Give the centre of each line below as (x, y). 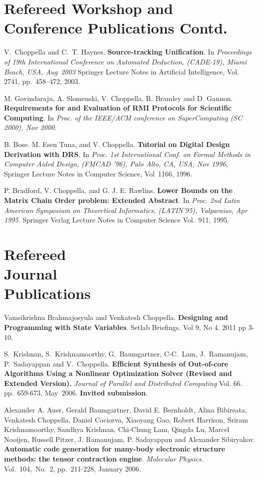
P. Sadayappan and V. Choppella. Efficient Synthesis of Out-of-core (116, 363)
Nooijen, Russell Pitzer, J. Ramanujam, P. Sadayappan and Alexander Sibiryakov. (130, 439)
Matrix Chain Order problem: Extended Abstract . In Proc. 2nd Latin (122, 200)
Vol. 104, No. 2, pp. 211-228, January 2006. (73, 468)
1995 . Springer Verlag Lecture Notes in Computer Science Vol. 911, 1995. (117, 220)
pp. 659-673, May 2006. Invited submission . (76, 393)
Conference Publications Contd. (116, 28)
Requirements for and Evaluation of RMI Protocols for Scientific (118, 108)
